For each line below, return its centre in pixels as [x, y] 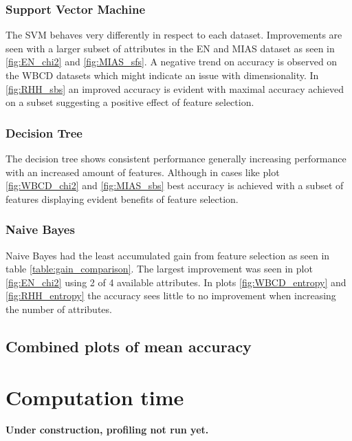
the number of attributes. [59, 309]
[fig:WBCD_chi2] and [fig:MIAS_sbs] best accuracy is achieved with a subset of [175, 185]
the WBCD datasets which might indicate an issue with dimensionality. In [162, 75]
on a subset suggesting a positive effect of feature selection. [130, 102]
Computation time [95, 397]
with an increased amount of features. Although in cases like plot [143, 172]
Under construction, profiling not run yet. [107, 430]
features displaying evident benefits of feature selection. [122, 198]
